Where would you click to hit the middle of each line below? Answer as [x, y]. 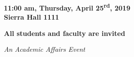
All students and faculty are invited [65, 33]
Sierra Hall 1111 [32, 17]
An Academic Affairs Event [45, 49]
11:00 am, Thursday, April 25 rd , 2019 [67, 7]
